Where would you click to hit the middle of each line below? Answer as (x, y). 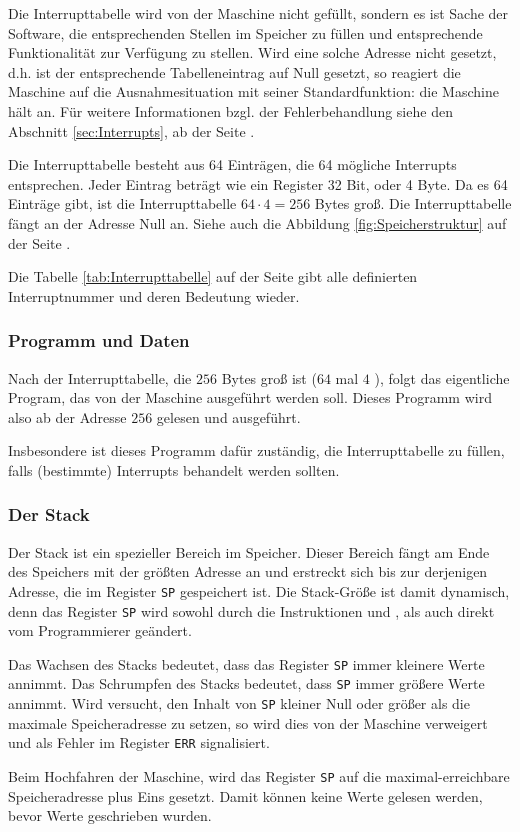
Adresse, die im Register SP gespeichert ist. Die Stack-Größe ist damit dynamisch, (259, 590)
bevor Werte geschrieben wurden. (110, 815)
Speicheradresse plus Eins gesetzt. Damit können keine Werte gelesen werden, (245, 795)
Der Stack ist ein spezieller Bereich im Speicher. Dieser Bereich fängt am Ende (249, 551)
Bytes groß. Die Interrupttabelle (413, 203)
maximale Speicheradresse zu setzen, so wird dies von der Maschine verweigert (248, 722)
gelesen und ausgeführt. (228, 416)
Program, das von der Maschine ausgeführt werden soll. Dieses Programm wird (250, 397)
